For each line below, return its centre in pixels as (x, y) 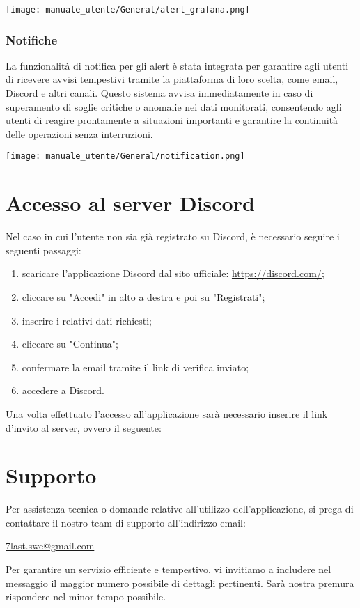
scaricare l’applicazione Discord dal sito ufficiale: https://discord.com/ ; (173, 273)
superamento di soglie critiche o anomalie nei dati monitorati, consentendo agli (174, 106)
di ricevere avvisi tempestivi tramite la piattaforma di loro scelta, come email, (172, 79)
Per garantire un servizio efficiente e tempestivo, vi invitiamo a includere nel (169, 569)
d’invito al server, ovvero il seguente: (84, 427)
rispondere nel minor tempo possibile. (86, 597)
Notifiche (32, 39)
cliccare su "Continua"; (70, 344)
